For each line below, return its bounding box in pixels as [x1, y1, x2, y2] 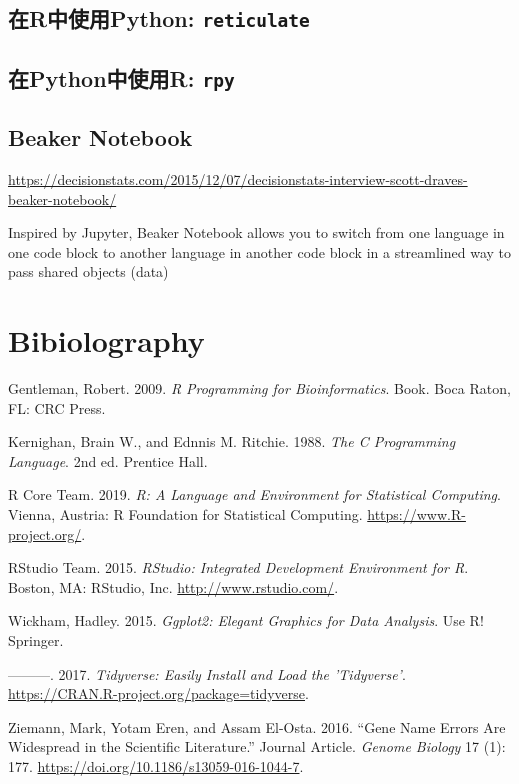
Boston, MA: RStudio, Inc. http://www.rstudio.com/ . [8, 576, 339, 597]
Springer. [8, 629, 64, 650]
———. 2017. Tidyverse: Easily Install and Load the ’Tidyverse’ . [8, 663, 406, 684]
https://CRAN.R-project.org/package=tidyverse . [8, 683, 309, 704]
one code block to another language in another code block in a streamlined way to [8, 241, 512, 262]
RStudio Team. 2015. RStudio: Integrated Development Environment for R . [8, 557, 469, 578]
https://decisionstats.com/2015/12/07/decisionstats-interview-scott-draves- [8, 168, 468, 189]
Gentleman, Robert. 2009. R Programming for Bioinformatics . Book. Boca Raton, [8, 378, 511, 399]
